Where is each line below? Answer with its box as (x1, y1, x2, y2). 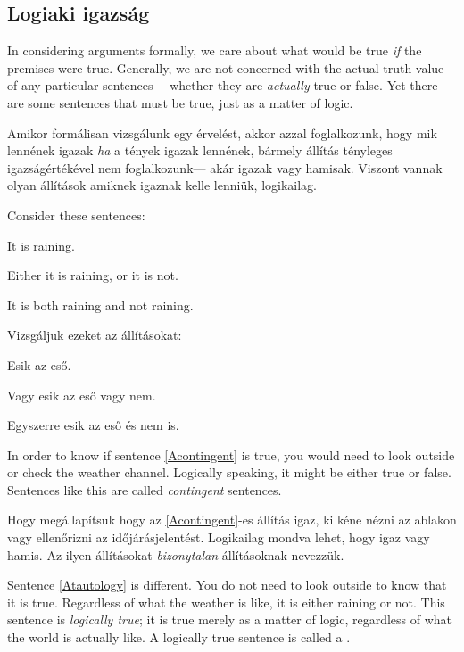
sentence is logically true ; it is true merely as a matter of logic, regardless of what (7, 610, 452, 629)
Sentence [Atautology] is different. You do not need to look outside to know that (7, 575, 447, 594)
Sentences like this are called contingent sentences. (7, 480, 282, 499)
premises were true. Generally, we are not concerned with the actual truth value (7, 58, 444, 77)
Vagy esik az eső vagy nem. (7, 385, 156, 404)
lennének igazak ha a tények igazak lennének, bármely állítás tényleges (7, 141, 393, 160)
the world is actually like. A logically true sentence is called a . (7, 628, 351, 647)
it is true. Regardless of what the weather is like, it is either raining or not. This (7, 592, 445, 611)
